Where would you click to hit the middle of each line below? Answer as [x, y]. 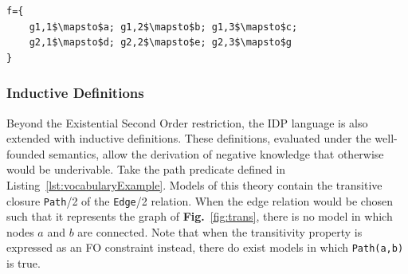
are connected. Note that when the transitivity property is [220, 231]
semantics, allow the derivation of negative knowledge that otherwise [216, 153]
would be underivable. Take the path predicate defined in [146, 169]
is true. [24, 263]
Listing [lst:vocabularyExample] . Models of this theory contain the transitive [194, 184]
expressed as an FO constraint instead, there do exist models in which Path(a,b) [205, 247]
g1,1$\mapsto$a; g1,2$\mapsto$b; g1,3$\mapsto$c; [163, 27]
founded [26, 153]
